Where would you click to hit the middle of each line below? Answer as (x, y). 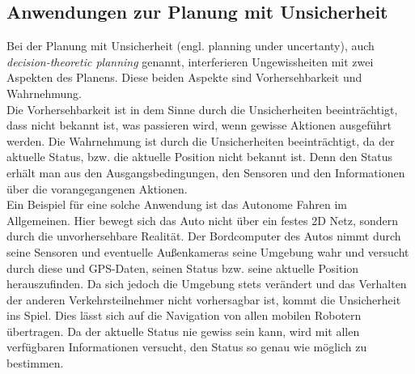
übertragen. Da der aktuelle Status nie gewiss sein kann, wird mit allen (183, 331)
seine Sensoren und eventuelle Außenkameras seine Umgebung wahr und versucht (208, 251)
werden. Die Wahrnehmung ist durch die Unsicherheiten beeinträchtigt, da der (201, 140)
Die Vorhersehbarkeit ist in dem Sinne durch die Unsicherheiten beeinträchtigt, (202, 109)
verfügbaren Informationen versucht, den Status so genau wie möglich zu (187, 347)
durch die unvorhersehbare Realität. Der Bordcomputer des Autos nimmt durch (204, 236)
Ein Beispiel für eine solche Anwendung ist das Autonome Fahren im (177, 204)
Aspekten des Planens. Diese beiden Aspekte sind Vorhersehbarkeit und (184, 77)
